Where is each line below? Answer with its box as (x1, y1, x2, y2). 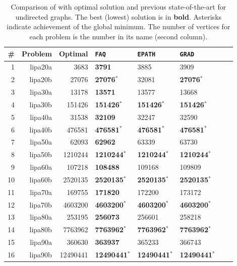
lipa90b (29, 249, 52, 259)
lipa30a (30, 86, 52, 97)
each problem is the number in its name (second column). (29, 31, 208, 41)
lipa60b (29, 174, 52, 184)
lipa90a (30, 237, 52, 247)
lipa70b (29, 199, 52, 210)
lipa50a (30, 137, 52, 147)
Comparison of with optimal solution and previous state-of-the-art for (11, 2, 226, 12)
